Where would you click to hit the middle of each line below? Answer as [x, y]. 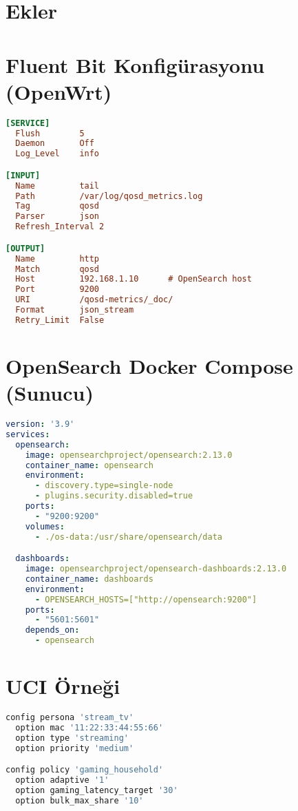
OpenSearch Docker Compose [149, 365]
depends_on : [52, 630]
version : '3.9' [40, 424]
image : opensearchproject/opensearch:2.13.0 [129, 455]
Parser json [57, 217]
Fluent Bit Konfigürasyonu [135, 64]
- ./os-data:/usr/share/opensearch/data [128, 537]
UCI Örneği [63, 686]
